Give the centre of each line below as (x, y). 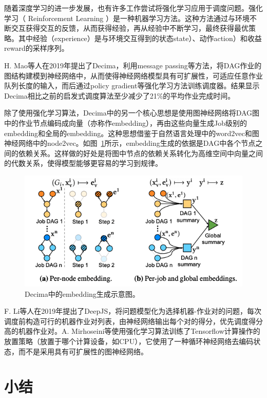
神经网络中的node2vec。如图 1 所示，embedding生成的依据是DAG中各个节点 (130, 143)
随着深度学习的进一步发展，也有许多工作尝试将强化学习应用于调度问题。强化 (133, 8)
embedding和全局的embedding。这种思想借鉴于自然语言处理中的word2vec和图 (132, 133)
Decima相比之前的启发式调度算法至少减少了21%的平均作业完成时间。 (120, 95)
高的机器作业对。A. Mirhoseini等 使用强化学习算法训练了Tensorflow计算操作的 (132, 331)
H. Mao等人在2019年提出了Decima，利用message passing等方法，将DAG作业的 (133, 65)
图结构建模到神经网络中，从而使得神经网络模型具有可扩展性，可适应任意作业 (133, 75)
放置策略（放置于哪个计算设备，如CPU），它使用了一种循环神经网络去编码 (129, 341)
